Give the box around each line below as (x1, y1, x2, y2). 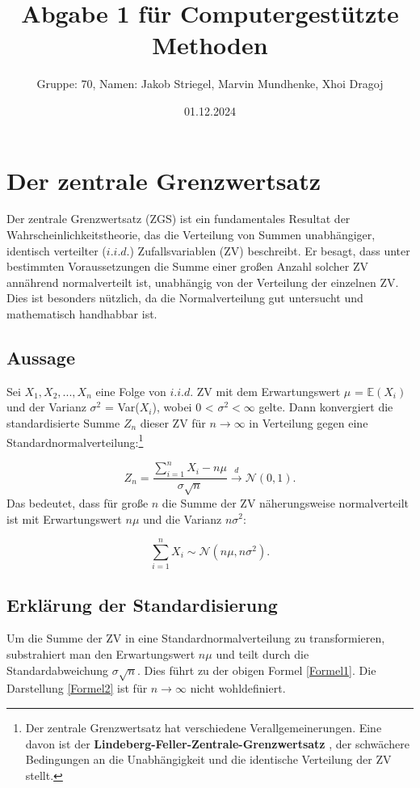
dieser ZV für (140, 414, 206, 431)
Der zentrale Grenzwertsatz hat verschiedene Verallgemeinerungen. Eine (25, 718, 382, 735)
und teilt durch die (216, 646, 309, 663)
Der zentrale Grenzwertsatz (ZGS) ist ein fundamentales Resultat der (6, 210, 351, 227)
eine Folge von (95, 382, 166, 399)
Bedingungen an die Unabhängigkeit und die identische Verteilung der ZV (25, 751, 392, 768)
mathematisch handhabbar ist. (6, 306, 157, 322)
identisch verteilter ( (6, 242, 107, 259)
